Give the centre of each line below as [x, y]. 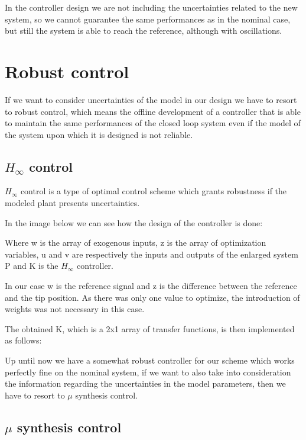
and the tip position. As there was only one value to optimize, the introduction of [152, 297]
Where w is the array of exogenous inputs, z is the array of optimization [136, 243]
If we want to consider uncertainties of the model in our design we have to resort [151, 99]
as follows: [23, 340]
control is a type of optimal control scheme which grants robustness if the [154, 191]
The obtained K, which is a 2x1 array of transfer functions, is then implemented [150, 328]
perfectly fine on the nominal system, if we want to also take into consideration [148, 372]
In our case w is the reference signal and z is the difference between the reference [151, 286]
